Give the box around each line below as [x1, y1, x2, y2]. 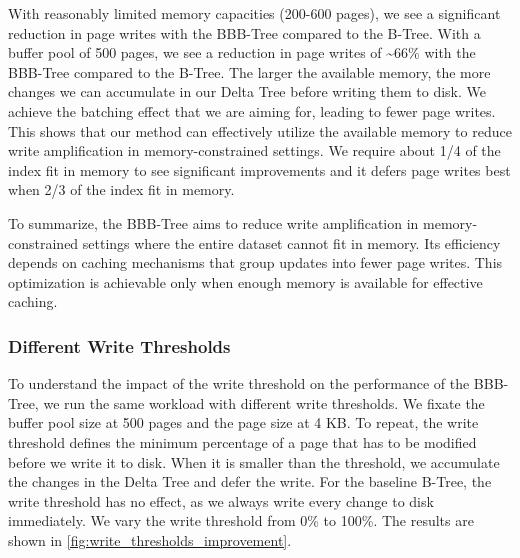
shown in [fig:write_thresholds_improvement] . [8, 529, 292, 550]
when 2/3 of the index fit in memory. [8, 179, 235, 200]
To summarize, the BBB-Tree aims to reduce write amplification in [8, 212, 419, 233]
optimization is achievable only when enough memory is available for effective [8, 271, 483, 292]
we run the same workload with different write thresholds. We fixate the [43, 392, 485, 413]
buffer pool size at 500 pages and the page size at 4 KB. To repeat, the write [8, 412, 479, 433]
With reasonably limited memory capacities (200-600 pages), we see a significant [8, 3, 501, 23]
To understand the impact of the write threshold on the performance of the [8, 373, 470, 394]
